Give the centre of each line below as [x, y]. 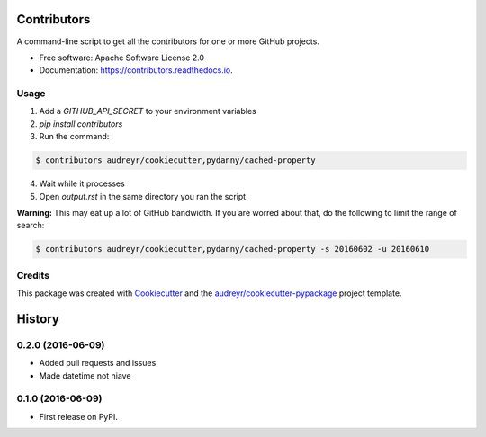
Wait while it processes [82, 183]
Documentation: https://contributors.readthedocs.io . [136, 70]
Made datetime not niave [85, 375]
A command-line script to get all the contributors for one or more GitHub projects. [168, 41]
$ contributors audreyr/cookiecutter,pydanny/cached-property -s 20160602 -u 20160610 [233, 249]
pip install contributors [81, 124]
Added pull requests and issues [98, 363]
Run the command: [74, 137]
